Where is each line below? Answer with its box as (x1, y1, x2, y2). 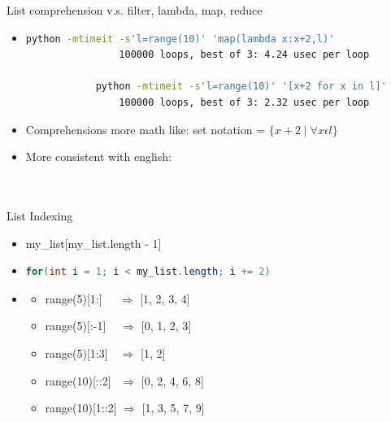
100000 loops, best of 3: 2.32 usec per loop (119, 96, 370, 108)
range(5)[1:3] (45, 344, 108, 361)
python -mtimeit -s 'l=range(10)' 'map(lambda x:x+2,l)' (25, 33, 335, 45)
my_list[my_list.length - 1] (25, 234, 162, 251)
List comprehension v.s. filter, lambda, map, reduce (7, 2, 263, 18)
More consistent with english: (25, 148, 172, 165)
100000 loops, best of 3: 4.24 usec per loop (119, 49, 370, 61)
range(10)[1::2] (45, 399, 117, 416)
